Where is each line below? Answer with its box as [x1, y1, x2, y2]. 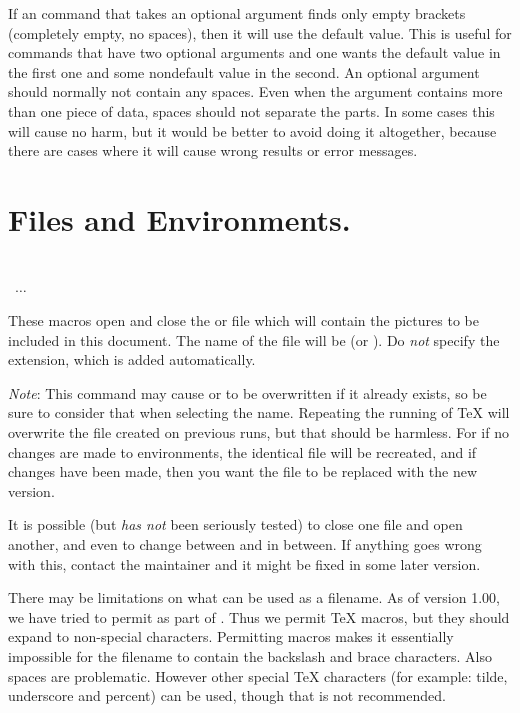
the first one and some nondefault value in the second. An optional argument [8, 61, 480, 82]
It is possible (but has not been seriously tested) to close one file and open [8, 514, 463, 535]
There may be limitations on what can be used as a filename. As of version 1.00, [8, 587, 500, 608]
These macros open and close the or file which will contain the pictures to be [8, 310, 479, 331]
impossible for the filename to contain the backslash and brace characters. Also [8, 645, 492, 666]
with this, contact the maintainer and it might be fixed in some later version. [8, 553, 481, 574]
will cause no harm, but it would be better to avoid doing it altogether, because [8, 120, 497, 141]
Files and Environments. [8, 198, 351, 239]
